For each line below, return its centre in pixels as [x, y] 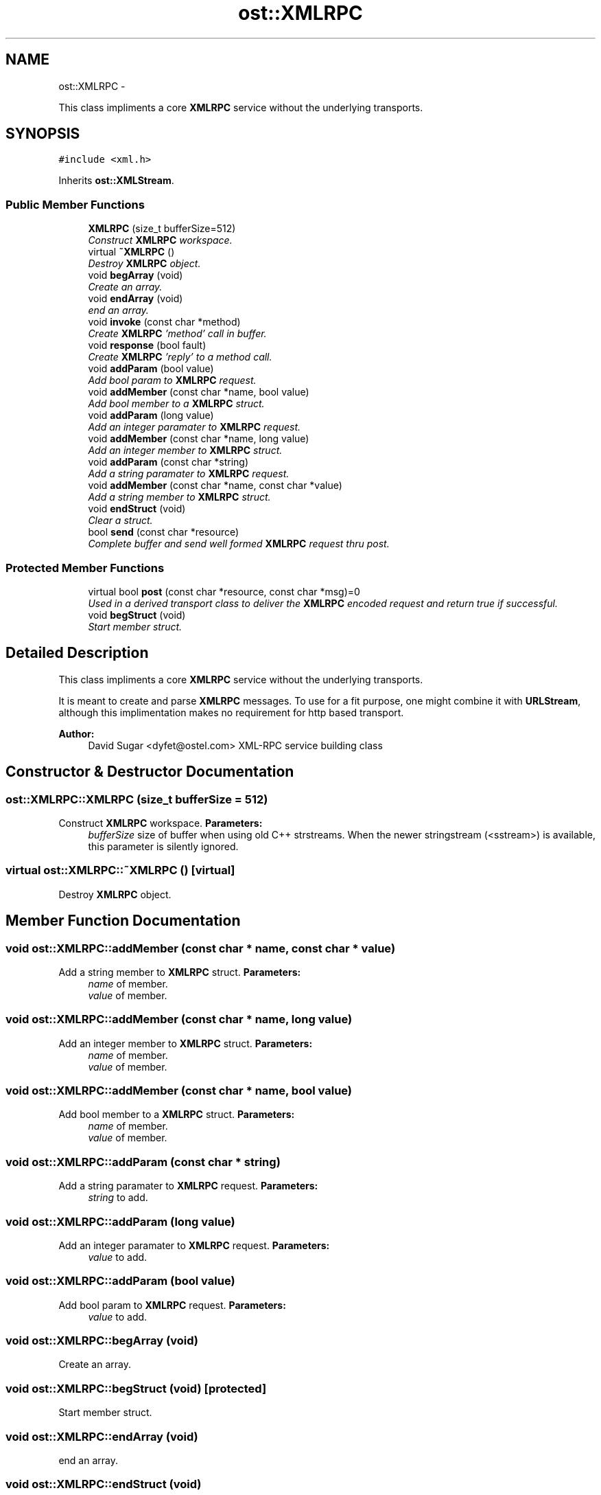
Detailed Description [77, 653]
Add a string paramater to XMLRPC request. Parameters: [188, 1186]
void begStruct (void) [137, 615]
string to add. [118, 1198]
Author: [76, 733]
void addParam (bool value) [151, 369]
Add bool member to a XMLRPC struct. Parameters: [177, 1115]
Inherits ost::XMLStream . [116, 181]
